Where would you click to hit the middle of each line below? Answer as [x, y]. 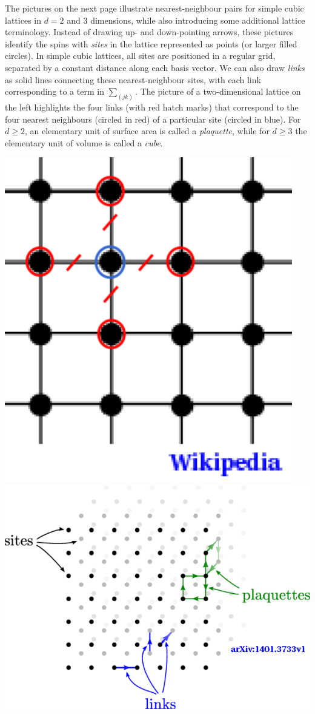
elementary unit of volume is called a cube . [84, 142]
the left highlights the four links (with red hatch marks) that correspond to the [152, 107]
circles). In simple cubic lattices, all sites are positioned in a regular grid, [140, 56]
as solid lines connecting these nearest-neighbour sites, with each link [133, 79]
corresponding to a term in [55, 91]
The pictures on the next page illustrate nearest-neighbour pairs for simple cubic [154, 8]
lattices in [23, 20]
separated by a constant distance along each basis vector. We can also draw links [155, 67]
